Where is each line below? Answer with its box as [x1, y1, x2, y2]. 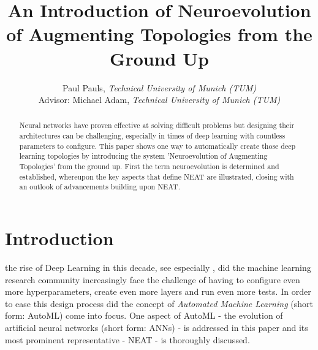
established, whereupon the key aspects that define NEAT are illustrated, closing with [19, 171, 294, 181]
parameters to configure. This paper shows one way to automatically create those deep [19, 140, 296, 151]
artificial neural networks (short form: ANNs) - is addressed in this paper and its [5, 321, 308, 333]
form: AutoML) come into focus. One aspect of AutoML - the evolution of [5, 309, 283, 322]
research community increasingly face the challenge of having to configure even [5, 273, 300, 286]
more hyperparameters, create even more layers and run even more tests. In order [5, 285, 311, 298]
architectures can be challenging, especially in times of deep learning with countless [19, 131, 286, 141]
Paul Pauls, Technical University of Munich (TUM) [62, 81, 256, 94]
